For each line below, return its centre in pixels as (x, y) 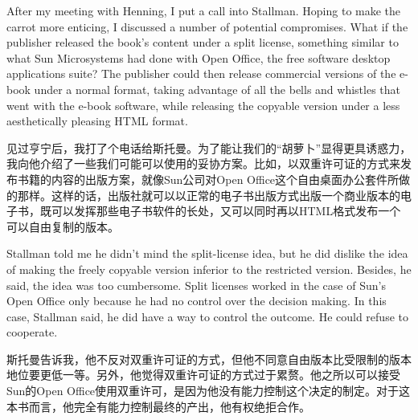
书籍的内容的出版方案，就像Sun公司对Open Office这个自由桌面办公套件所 (208, 179)
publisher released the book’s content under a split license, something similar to (203, 42)
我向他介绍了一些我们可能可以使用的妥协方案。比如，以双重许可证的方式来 (203, 163)
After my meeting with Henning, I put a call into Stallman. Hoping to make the (204, 10)
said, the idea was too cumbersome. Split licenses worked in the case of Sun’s (196, 285)
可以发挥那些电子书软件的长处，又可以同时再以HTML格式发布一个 (226, 211)
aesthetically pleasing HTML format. (97, 121)
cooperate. (32, 332)
